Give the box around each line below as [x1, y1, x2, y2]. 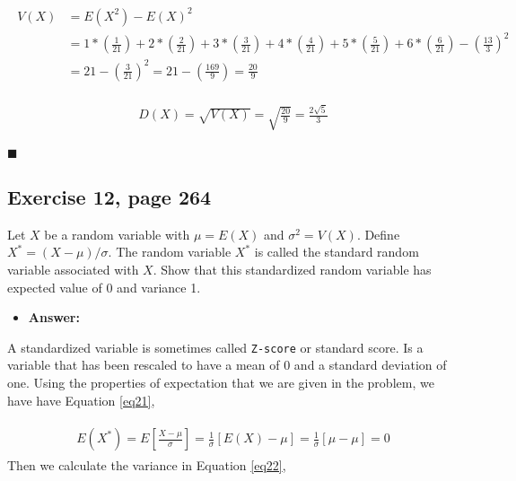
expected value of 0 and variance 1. [7, 277, 201, 296]
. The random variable [108, 242, 232, 261]
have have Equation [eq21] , [7, 390, 155, 409]
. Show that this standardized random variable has [153, 260, 432, 279]
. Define [356, 224, 400, 243]
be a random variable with [44, 224, 190, 243]
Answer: [28, 308, 80, 327]
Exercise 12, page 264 [7, 183, 212, 211]
